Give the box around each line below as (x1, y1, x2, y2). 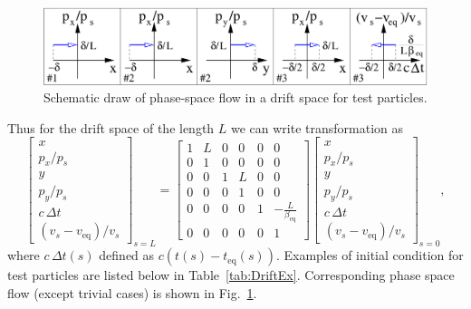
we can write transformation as (231, 118, 404, 137)
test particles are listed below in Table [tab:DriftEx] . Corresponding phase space (7, 266, 455, 285)
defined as (99, 246, 155, 265)
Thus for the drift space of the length (7, 118, 215, 137)
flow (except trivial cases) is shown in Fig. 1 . (7, 283, 257, 302)
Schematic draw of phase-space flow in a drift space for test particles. (43, 88, 428, 107)
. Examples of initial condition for (275, 246, 464, 265)
